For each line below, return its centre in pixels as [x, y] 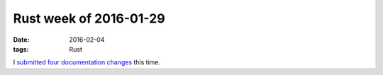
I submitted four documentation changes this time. [87, 62]
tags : [21, 49]
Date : [21, 40]
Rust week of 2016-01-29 [89, 18]
